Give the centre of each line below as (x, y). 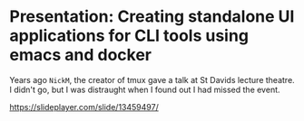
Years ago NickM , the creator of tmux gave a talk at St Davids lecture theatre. (152, 79)
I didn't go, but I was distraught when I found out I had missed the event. (145, 89)
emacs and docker (81, 55)
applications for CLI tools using (129, 36)
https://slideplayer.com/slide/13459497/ (84, 107)
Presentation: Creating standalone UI (152, 17)
